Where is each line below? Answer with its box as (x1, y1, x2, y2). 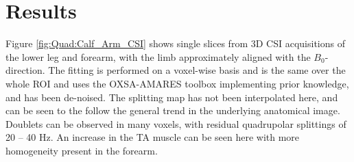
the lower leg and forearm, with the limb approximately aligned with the (5, 49, 311, 64)
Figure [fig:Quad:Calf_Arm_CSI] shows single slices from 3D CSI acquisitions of (5, 36, 345, 51)
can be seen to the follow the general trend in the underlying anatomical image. (5, 103, 340, 118)
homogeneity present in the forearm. (5, 143, 158, 157)
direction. (5, 63, 45, 77)
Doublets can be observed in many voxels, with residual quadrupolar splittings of (5, 116, 346, 131)
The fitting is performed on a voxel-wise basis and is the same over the (48, 63, 346, 77)
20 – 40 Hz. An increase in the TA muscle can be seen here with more (5, 130, 300, 144)
